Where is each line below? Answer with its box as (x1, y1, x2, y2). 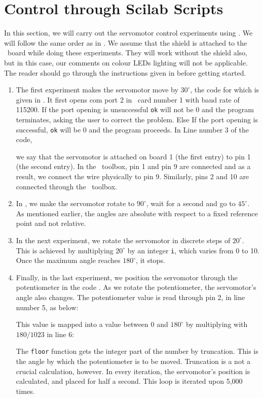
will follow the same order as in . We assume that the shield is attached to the (4, 37, 247, 48)
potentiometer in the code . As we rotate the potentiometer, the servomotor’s (16, 282, 256, 292)
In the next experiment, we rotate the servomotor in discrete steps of (16, 235, 231, 245)
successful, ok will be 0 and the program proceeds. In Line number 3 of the (16, 124, 249, 135)
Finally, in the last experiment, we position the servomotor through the (16, 272, 238, 282)
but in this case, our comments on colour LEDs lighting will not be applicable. (4, 57, 248, 68)
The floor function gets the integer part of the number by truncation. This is (16, 346, 258, 356)
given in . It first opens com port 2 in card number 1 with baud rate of (16, 94, 240, 105)
